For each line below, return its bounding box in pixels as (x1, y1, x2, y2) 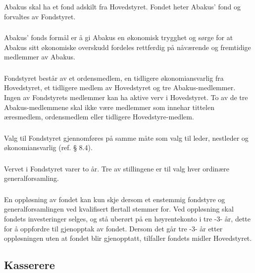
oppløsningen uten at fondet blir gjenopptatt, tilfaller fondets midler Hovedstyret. (4, 233, 252, 243)
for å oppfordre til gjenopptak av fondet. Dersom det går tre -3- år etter (4, 223, 223, 233)
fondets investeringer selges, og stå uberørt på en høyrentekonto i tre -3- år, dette (4, 214, 251, 224)
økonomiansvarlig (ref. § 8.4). (4, 142, 93, 153)
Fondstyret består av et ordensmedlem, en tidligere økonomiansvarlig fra (4, 72, 224, 83)
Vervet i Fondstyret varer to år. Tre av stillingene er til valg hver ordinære (4, 163, 229, 173)
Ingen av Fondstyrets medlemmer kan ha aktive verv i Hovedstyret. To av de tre (4, 92, 248, 102)
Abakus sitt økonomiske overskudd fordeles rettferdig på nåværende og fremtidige (4, 42, 251, 52)
